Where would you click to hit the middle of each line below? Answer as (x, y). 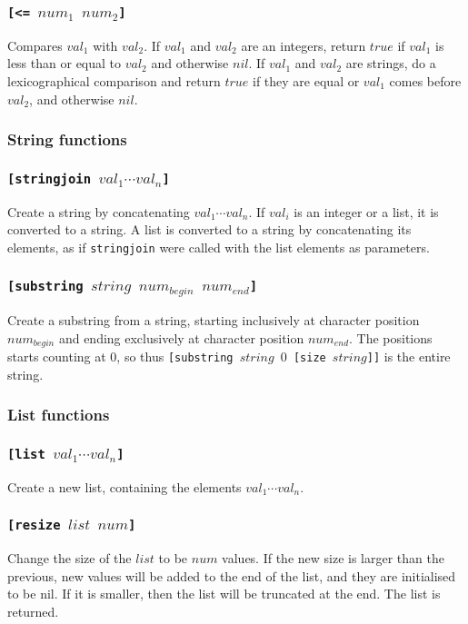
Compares (35, 45)
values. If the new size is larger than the (333, 558)
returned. (33, 612)
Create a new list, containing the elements (124, 486)
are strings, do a (391, 63)
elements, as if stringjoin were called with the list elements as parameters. (219, 247)
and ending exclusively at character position (181, 337)
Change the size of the (70, 558)
